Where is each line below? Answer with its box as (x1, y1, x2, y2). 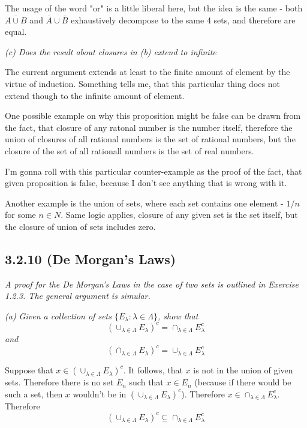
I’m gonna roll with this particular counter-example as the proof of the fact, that (5, 164, 302, 177)
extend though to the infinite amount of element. (5, 89, 185, 101)
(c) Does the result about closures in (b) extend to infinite (5, 45, 216, 58)
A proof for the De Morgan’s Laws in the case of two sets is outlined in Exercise (5, 277, 299, 290)
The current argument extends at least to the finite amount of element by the (5, 65, 290, 78)
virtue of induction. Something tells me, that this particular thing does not (5, 77, 280, 89)
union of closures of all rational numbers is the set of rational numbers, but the (5, 133, 296, 145)
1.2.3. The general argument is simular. (5, 289, 151, 302)
